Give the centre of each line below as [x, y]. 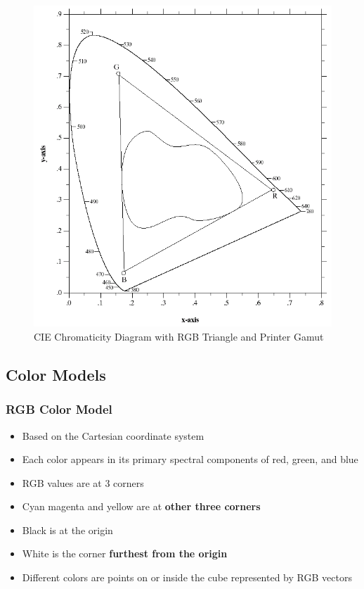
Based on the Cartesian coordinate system [113, 435]
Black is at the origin [67, 530]
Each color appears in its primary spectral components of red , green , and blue [190, 459]
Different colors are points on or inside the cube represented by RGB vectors [187, 577]
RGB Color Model [59, 409]
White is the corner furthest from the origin [125, 553]
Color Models [56, 374]
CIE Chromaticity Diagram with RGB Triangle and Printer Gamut [179, 336]
